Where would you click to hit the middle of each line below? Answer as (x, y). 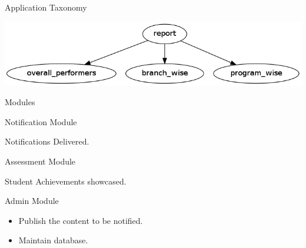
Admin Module (32, 201)
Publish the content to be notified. (81, 220)
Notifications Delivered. (47, 141)
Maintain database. (53, 240)
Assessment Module (40, 161)
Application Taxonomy (46, 7)
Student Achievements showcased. (66, 181)
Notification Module (41, 121)
